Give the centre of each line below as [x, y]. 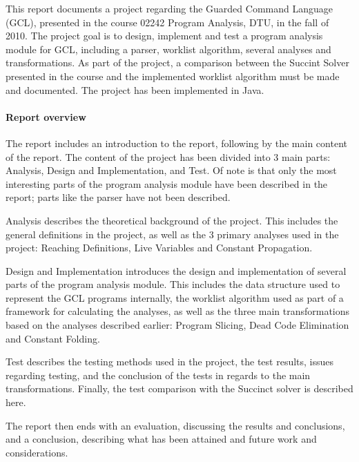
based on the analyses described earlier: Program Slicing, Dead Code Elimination [177, 325]
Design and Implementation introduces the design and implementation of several [176, 270]
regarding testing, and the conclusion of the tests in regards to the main [158, 375]
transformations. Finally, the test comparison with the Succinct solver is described [179, 388]
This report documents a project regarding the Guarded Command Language [169, 8]
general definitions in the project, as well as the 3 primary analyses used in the [172, 234]
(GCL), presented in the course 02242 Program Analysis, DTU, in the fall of [167, 22]
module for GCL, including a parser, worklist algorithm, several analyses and [168, 49]
